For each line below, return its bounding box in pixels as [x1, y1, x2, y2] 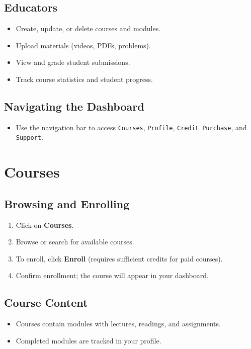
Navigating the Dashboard [4, 98, 144, 114]
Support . [16, 132, 43, 142]
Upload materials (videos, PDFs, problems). [16, 40, 151, 50]
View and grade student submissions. [16, 57, 130, 67]
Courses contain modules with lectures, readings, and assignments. [16, 318, 221, 329]
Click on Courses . [16, 219, 74, 230]
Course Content [4, 295, 88, 310]
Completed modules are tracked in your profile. [16, 335, 161, 345]
